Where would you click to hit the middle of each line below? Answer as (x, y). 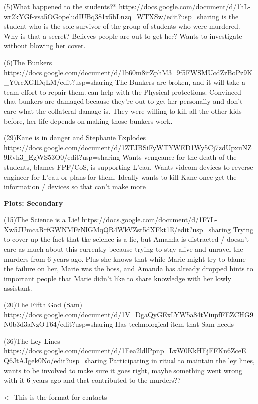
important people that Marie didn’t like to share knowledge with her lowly (118, 278)
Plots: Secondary (34, 203)
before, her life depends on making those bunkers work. (88, 121)
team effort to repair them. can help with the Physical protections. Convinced (123, 91)
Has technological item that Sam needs (174, 324)
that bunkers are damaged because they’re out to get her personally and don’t (123, 101)
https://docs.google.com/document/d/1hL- (185, 6)
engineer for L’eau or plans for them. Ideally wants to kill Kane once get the (120, 176)
